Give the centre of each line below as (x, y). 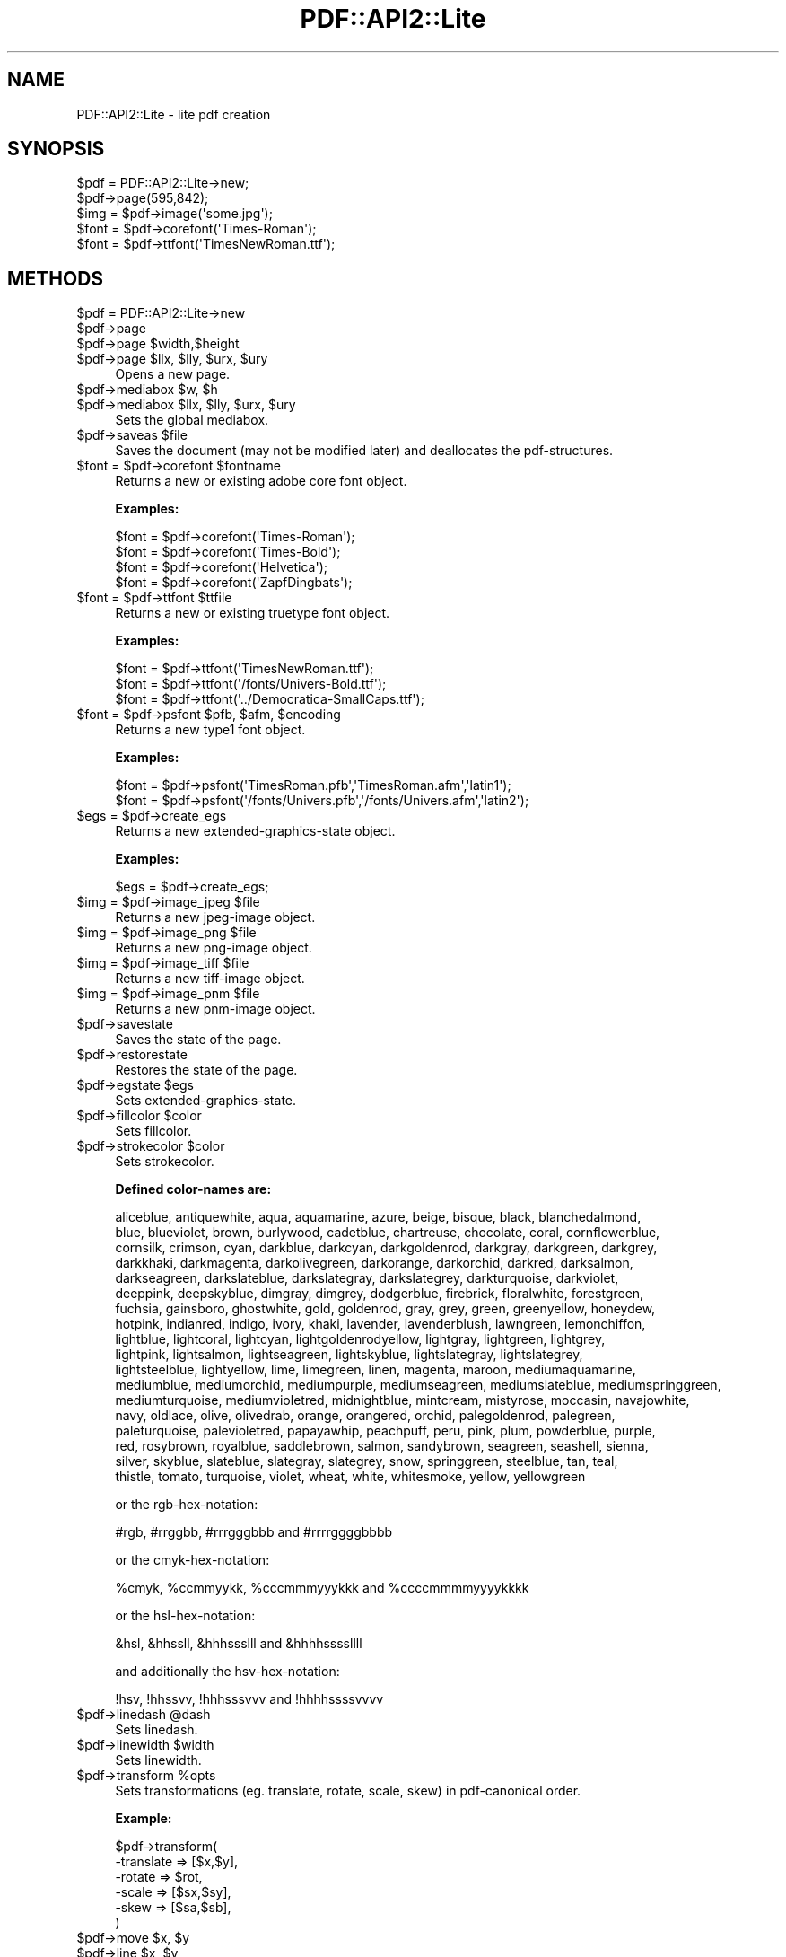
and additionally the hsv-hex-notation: (227, 1672)
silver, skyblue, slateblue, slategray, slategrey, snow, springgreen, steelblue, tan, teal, (367, 1461)
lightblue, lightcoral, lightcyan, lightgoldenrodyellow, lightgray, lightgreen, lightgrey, (360, 1339)
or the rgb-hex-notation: (187, 1505)
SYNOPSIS (56, 149)
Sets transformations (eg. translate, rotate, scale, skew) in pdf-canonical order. (348, 1791)
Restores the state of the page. (206, 1070)
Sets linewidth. (158, 1760)
